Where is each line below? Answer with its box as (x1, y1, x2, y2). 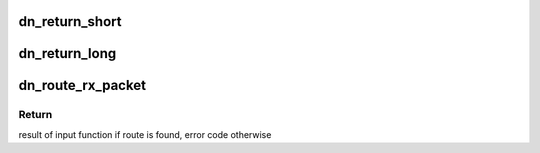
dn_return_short (18, 13, 122, 30)
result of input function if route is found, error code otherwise (18, 128, 272, 140)
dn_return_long (18, 45, 117, 62)
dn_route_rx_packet (18, 77, 147, 94)
